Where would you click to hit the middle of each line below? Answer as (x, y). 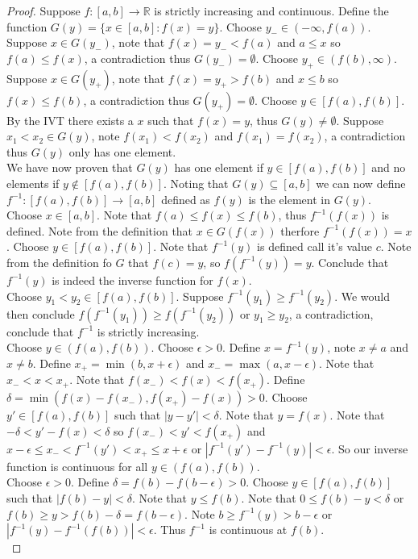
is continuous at (248, 530)
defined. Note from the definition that (100, 230)
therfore (300, 230)
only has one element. (122, 151)
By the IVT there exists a (70, 120)
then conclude (41, 313)
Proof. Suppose (43, 10)
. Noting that (196, 183)
